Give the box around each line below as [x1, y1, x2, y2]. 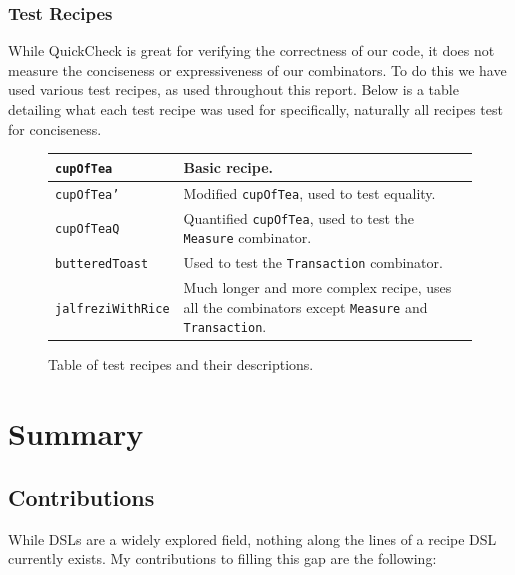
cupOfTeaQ [55, 222, 120, 237]
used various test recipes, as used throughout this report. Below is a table [8, 79, 459, 100]
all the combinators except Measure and [183, 296, 428, 317]
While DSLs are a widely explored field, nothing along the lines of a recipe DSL [8, 528, 497, 549]
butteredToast [55, 257, 149, 272]
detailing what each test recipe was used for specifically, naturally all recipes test [8, 99, 503, 119]
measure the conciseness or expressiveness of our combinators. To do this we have [8, 59, 507, 80]
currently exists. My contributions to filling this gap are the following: [8, 548, 437, 569]
